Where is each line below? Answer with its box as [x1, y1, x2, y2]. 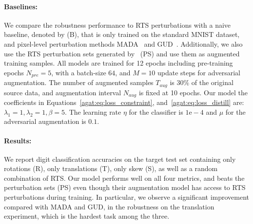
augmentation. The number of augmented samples [4, 77, 154, 87]
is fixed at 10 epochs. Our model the [138, 87, 248, 97]
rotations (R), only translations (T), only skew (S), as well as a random [4, 163, 218, 173]
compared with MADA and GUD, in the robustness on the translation [4, 201, 214, 211]
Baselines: [4, 1, 38, 11]
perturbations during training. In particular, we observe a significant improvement [4, 192, 250, 202]
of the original [191, 77, 234, 87]
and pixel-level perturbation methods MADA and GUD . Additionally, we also [4, 38, 243, 49]
